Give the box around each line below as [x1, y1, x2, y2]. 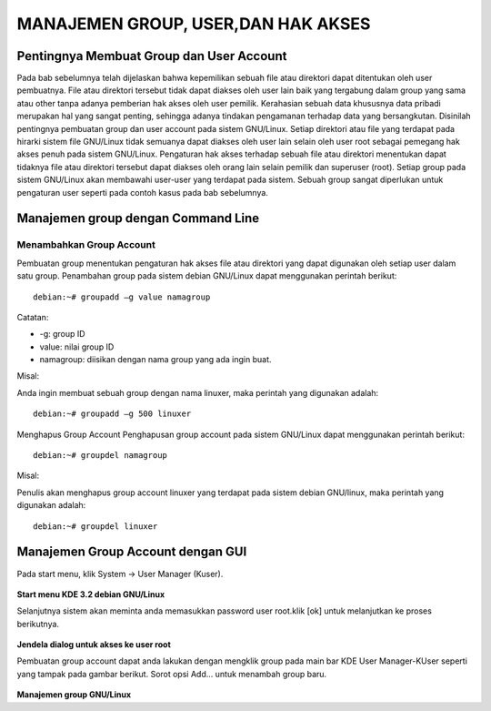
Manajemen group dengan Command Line [16, 210, 260, 227]
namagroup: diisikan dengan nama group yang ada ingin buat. [39, 354, 272, 365]
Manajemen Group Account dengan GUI [16, 544, 247, 560]
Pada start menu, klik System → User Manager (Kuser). [16, 568, 224, 579]
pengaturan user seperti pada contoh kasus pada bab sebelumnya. [16, 187, 268, 198]
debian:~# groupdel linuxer [33, 521, 158, 532]
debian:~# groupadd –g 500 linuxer [33, 409, 192, 419]
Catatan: [16, 311, 49, 322]
